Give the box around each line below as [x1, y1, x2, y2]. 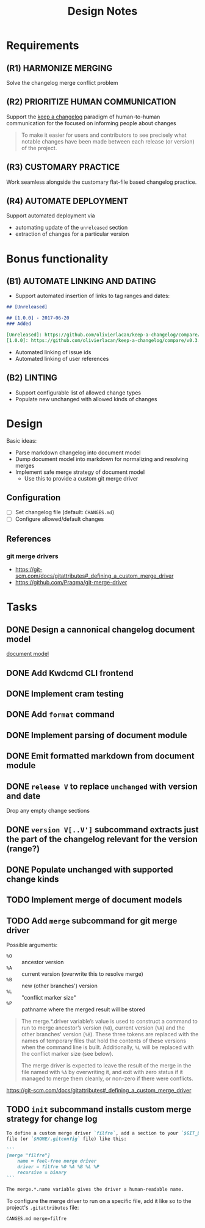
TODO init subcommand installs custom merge [6, 1104, 192, 1115]
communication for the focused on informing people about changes [6, 119, 176, 126]
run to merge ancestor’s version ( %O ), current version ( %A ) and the [21, 1024, 185, 1031]
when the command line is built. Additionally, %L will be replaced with [21, 1043, 194, 1051]
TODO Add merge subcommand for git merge [6, 915, 178, 926]
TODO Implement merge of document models [6, 895, 182, 905]
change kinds [6, 874, 59, 884]
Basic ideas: [6, 437, 37, 444]
